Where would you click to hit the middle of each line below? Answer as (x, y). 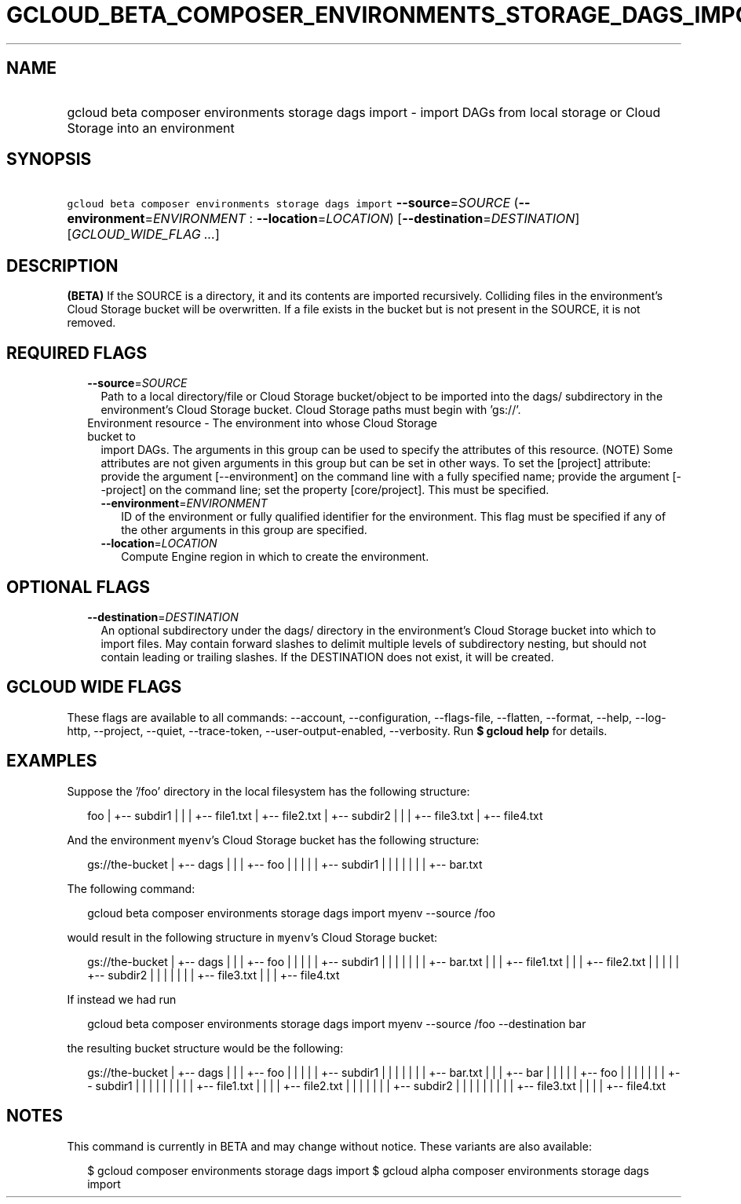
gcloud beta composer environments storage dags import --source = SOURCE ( (293, 203)
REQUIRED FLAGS (77, 353)
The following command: (131, 888)
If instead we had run (122, 999)
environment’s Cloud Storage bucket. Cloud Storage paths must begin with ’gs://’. (311, 410)
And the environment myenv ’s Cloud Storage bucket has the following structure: (273, 840)
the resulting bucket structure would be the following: (205, 1048)
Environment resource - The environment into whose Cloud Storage (262, 423)
